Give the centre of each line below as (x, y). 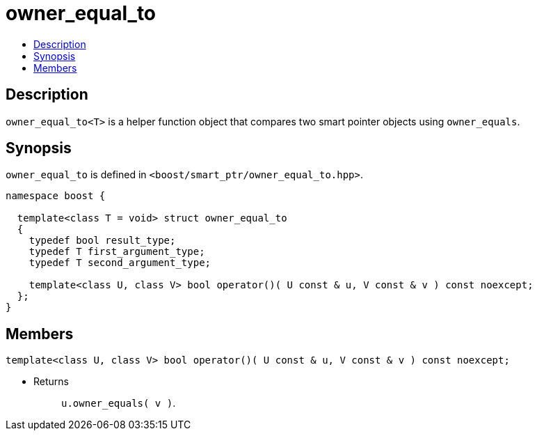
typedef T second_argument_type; (120, 263)
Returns (51, 382)
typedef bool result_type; (102, 241)
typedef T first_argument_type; (117, 252)
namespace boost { (56, 196)
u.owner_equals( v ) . (119, 403)
